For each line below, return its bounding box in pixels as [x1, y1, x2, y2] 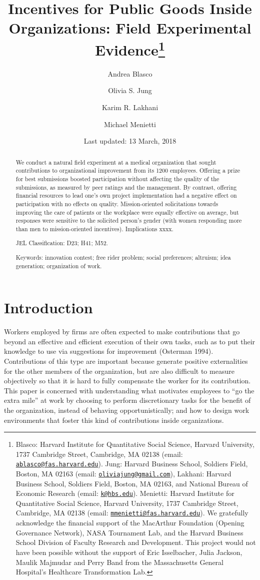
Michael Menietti [104, 119, 156, 129]
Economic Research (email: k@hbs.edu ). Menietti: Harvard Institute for [15, 488, 234, 498]
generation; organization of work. [15, 261, 102, 270]
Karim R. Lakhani [101, 102, 158, 113]
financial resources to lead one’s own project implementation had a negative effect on [15, 191, 237, 200]
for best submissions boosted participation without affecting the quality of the [15, 174, 219, 183]
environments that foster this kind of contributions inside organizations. [4, 414, 224, 425]
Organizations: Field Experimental [8, 18, 251, 38]
